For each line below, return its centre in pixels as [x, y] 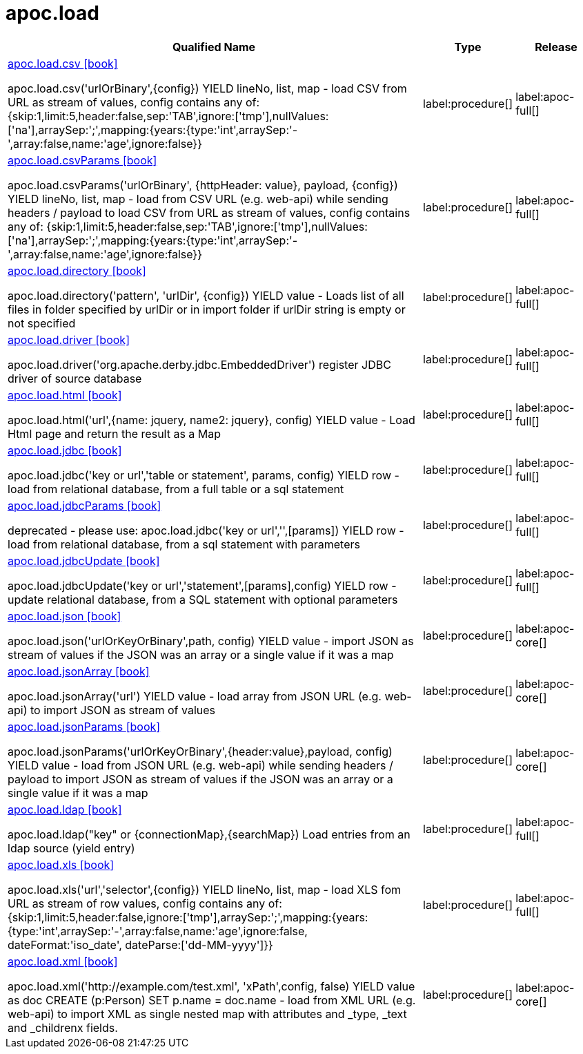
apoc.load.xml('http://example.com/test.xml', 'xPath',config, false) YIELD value [211, 986]
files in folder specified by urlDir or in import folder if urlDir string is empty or [207, 309]
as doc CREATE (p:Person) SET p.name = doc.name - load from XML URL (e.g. [212, 1000]
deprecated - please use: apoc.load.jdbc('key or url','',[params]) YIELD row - [206, 530]
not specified [42, 323]
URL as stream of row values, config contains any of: [145, 903]
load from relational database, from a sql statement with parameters [184, 544]
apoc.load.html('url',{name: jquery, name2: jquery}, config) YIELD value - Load [211, 420]
